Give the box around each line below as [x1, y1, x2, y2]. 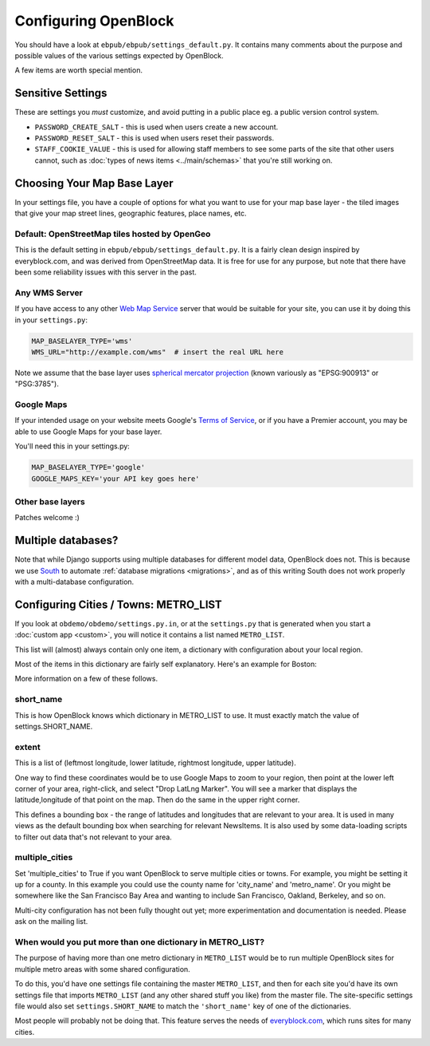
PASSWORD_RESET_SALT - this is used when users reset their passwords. [34, 133, 275, 143]
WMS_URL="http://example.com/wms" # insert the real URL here [31, 347, 284, 357]
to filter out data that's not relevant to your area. [14, 832, 173, 842]
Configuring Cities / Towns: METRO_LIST [14, 598, 222, 611]
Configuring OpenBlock [14, 12, 174, 30]
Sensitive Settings [14, 86, 107, 100]
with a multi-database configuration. [14, 577, 135, 586]
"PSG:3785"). [14, 379, 59, 389]
